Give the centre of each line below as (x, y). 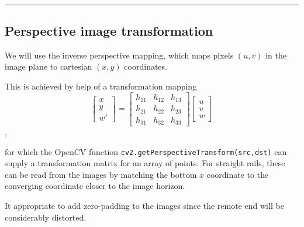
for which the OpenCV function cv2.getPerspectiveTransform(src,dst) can (146, 151)
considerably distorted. (46, 217)
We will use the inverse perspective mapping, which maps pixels (119, 55)
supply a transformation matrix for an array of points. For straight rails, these (145, 163)
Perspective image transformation (109, 30)
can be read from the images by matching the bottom (101, 174)
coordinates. (146, 66)
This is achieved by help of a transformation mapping (101, 86)
